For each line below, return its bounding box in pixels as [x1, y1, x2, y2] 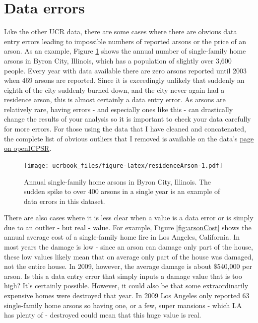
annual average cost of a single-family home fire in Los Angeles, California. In [4, 232, 240, 242]
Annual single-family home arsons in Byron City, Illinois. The [24, 176, 211, 187]
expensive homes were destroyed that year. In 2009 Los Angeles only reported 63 [4, 290, 250, 301]
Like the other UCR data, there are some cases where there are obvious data [4, 26, 237, 37]
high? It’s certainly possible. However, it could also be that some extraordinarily [4, 280, 249, 291]
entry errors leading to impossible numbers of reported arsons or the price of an [4, 36, 247, 46]
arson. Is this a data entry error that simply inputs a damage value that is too [4, 270, 242, 281]
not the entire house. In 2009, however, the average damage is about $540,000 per [4, 261, 252, 271]
